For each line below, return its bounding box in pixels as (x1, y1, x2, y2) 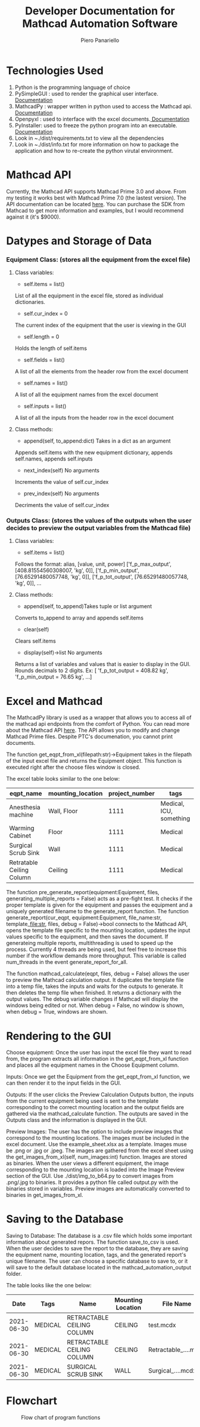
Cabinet (9, 831, 32, 840)
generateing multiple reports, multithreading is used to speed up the (6, 940, 174, 947)
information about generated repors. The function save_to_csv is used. (6, 1238, 180, 1246)
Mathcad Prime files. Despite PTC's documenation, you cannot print (6, 733, 173, 740)
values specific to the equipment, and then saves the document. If (6, 933, 168, 940)
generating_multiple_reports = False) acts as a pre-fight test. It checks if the (6, 895, 193, 903)
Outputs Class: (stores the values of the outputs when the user (6, 517, 192, 525)
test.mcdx (148, 1321, 177, 1330)
